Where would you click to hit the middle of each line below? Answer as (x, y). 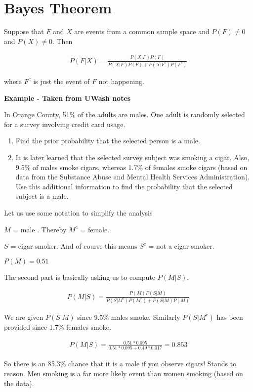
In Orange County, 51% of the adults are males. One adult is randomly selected (125, 114)
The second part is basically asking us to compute (80, 277)
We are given (24, 317)
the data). (19, 383)
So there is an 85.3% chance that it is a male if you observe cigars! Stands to (120, 364)
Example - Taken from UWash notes (67, 98)
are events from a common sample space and (142, 31)
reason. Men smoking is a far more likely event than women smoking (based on (124, 373)
